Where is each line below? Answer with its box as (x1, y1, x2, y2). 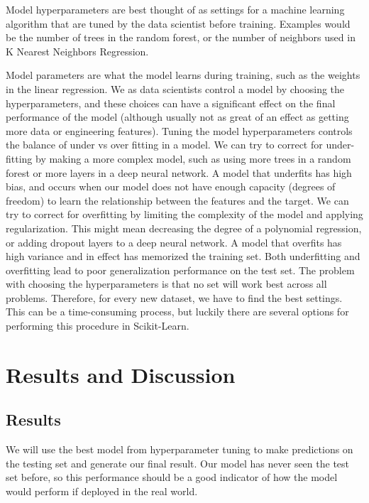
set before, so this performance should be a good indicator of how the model (6, 470, 338, 485)
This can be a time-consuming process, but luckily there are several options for (6, 304, 349, 319)
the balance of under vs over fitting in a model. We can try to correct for (6, 137, 323, 152)
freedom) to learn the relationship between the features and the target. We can (6, 193, 349, 207)
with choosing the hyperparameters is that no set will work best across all (6, 276, 327, 291)
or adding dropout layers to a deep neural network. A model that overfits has (6, 234, 342, 249)
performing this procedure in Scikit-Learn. (6, 318, 189, 333)
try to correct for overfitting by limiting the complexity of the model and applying (6, 207, 363, 222)
